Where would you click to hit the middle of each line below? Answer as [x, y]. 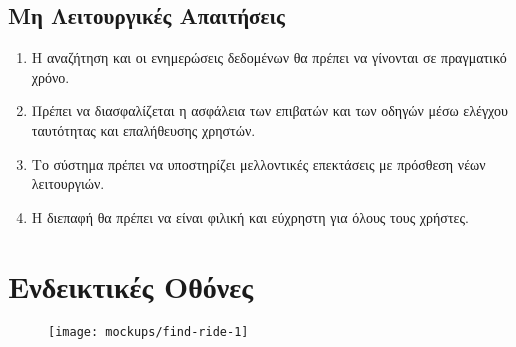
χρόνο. [50, 76]
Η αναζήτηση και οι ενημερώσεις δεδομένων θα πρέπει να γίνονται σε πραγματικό [269, 57]
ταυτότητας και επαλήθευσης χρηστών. [143, 129]
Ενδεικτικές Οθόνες [131, 285]
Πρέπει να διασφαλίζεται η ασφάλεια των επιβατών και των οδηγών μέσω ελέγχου [269, 110]
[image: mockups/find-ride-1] [148, 332]
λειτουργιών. [68, 183]
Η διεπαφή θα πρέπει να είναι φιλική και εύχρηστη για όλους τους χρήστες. [250, 216]
